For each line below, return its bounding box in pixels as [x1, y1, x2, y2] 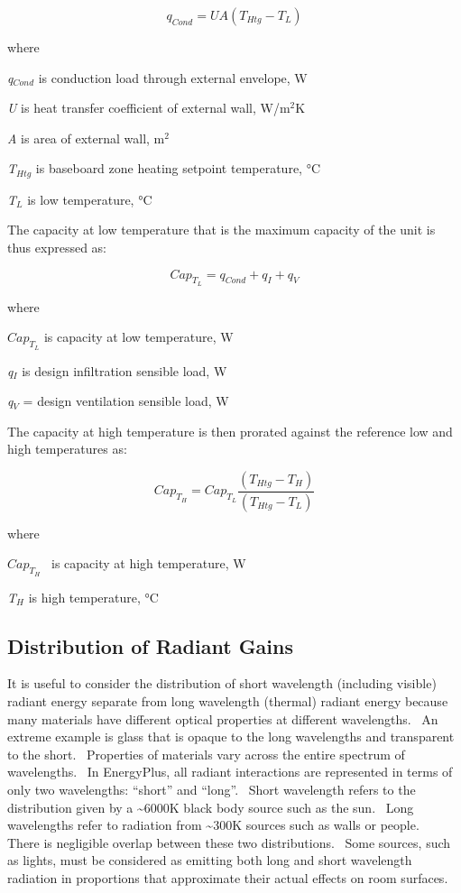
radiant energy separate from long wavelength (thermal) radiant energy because [7, 692, 448, 711]
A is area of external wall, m [7, 128, 165, 147]
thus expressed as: [7, 238, 106, 257]
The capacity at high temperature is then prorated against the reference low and [7, 421, 453, 440]
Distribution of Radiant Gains [7, 631, 294, 659]
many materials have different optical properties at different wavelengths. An [7, 709, 438, 728]
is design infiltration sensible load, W [22, 361, 227, 380]
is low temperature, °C [27, 189, 152, 208]
